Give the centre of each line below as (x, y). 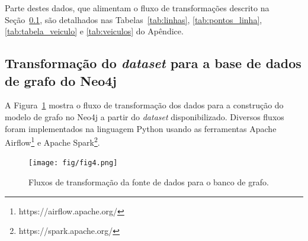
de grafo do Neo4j (61, 80)
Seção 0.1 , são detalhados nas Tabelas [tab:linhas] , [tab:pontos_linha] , (134, 19)
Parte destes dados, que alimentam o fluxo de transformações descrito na (137, 8)
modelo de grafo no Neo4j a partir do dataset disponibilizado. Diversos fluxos (145, 116)
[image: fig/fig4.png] (73, 163)
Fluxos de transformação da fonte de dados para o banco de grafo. (149, 182)
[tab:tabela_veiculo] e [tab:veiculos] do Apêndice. (94, 31)
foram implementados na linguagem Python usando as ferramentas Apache (141, 128)
